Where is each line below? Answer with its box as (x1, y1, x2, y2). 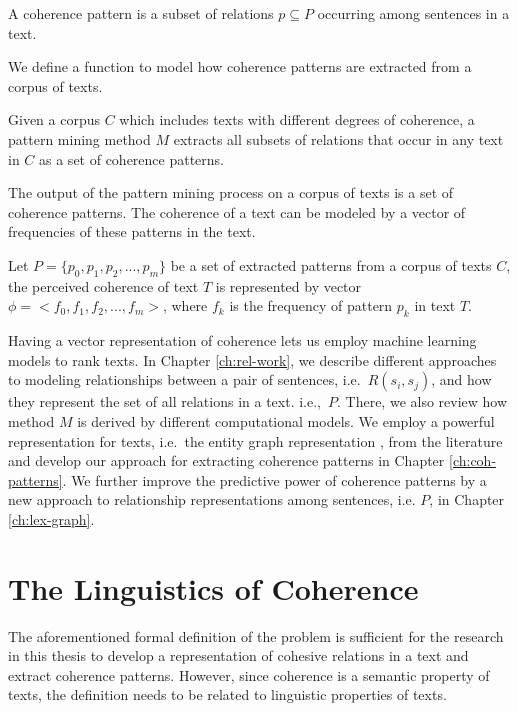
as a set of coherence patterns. (39, 148, 225, 169)
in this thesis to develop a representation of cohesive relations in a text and (8, 645, 469, 666)
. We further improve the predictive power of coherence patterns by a (62, 469, 487, 490)
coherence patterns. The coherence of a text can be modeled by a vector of (8, 201, 466, 222)
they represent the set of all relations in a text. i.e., (8, 391, 321, 412)
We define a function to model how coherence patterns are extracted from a (8, 56, 472, 77)
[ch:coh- (448, 450, 497, 471)
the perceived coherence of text (8, 275, 199, 296)
